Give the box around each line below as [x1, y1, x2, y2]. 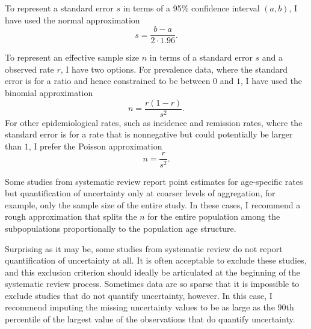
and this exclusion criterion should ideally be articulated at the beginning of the [5, 265, 300, 278]
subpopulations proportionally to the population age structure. [5, 222, 236, 234]
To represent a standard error [5, 2, 114, 14]
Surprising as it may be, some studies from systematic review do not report [5, 242, 283, 255]
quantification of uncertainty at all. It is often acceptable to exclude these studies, [5, 254, 307, 267]
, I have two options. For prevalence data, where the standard [60, 62, 288, 75]
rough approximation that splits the [5, 210, 137, 223]
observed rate [5, 62, 54, 75]
